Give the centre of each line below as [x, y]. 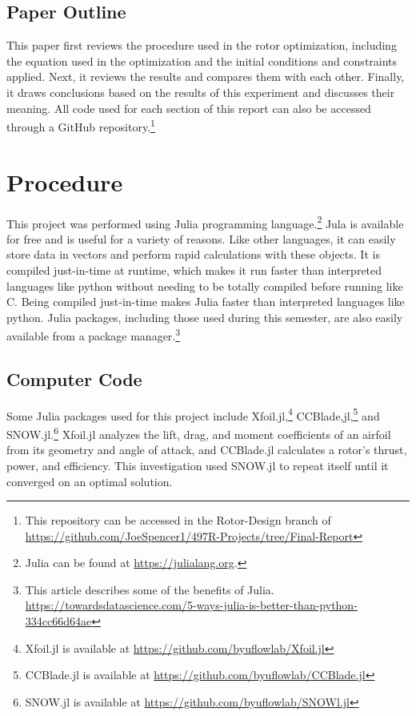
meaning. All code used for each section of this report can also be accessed [189, 108]
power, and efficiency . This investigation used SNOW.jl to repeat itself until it [198, 465]
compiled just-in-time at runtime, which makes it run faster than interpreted [194, 270]
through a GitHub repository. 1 [81, 125]
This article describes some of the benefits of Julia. [150, 589]
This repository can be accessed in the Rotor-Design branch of [178, 520]
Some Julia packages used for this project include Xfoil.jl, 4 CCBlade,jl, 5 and [193, 414]
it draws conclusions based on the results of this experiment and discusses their [201, 92]
